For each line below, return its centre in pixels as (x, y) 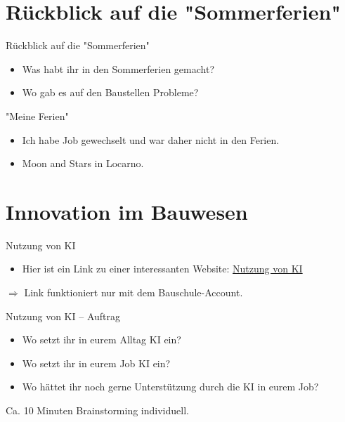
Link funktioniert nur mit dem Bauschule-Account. (134, 292)
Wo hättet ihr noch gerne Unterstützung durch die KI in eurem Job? (170, 387)
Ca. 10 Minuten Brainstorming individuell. (97, 410)
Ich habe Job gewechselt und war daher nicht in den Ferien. (151, 139)
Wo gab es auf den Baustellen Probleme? (110, 92)
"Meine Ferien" (37, 116)
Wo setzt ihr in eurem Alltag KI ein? (102, 339)
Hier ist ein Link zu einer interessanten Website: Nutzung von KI (162, 269)
